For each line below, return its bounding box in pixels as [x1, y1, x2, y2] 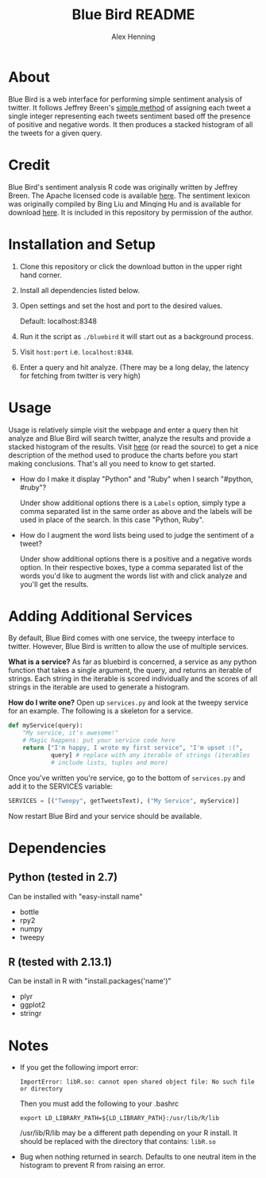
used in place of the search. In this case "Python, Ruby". [19, 515, 204, 524]
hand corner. [19, 270, 62, 280]
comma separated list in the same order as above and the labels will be [19, 506, 253, 516]
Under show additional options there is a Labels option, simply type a [19, 498, 246, 508]
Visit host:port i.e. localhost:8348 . [19, 347, 134, 357]
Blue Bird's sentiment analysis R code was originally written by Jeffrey [8, 182, 238, 191]
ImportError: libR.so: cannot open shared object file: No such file [19, 1078, 256, 1086]
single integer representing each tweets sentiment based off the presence [8, 111, 251, 121]
